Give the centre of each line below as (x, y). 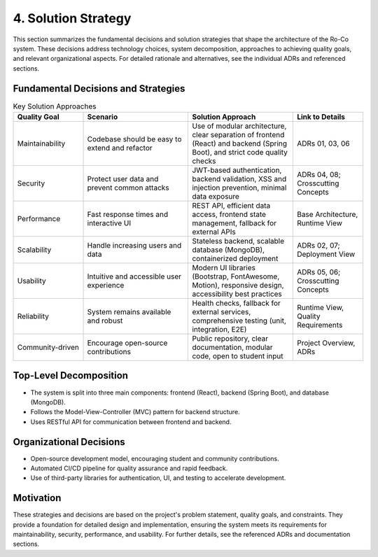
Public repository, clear (230, 338)
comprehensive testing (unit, (239, 320)
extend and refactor (120, 148)
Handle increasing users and (134, 245)
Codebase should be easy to (134, 139)
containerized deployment (235, 259)
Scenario (103, 117)
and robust (105, 320)
